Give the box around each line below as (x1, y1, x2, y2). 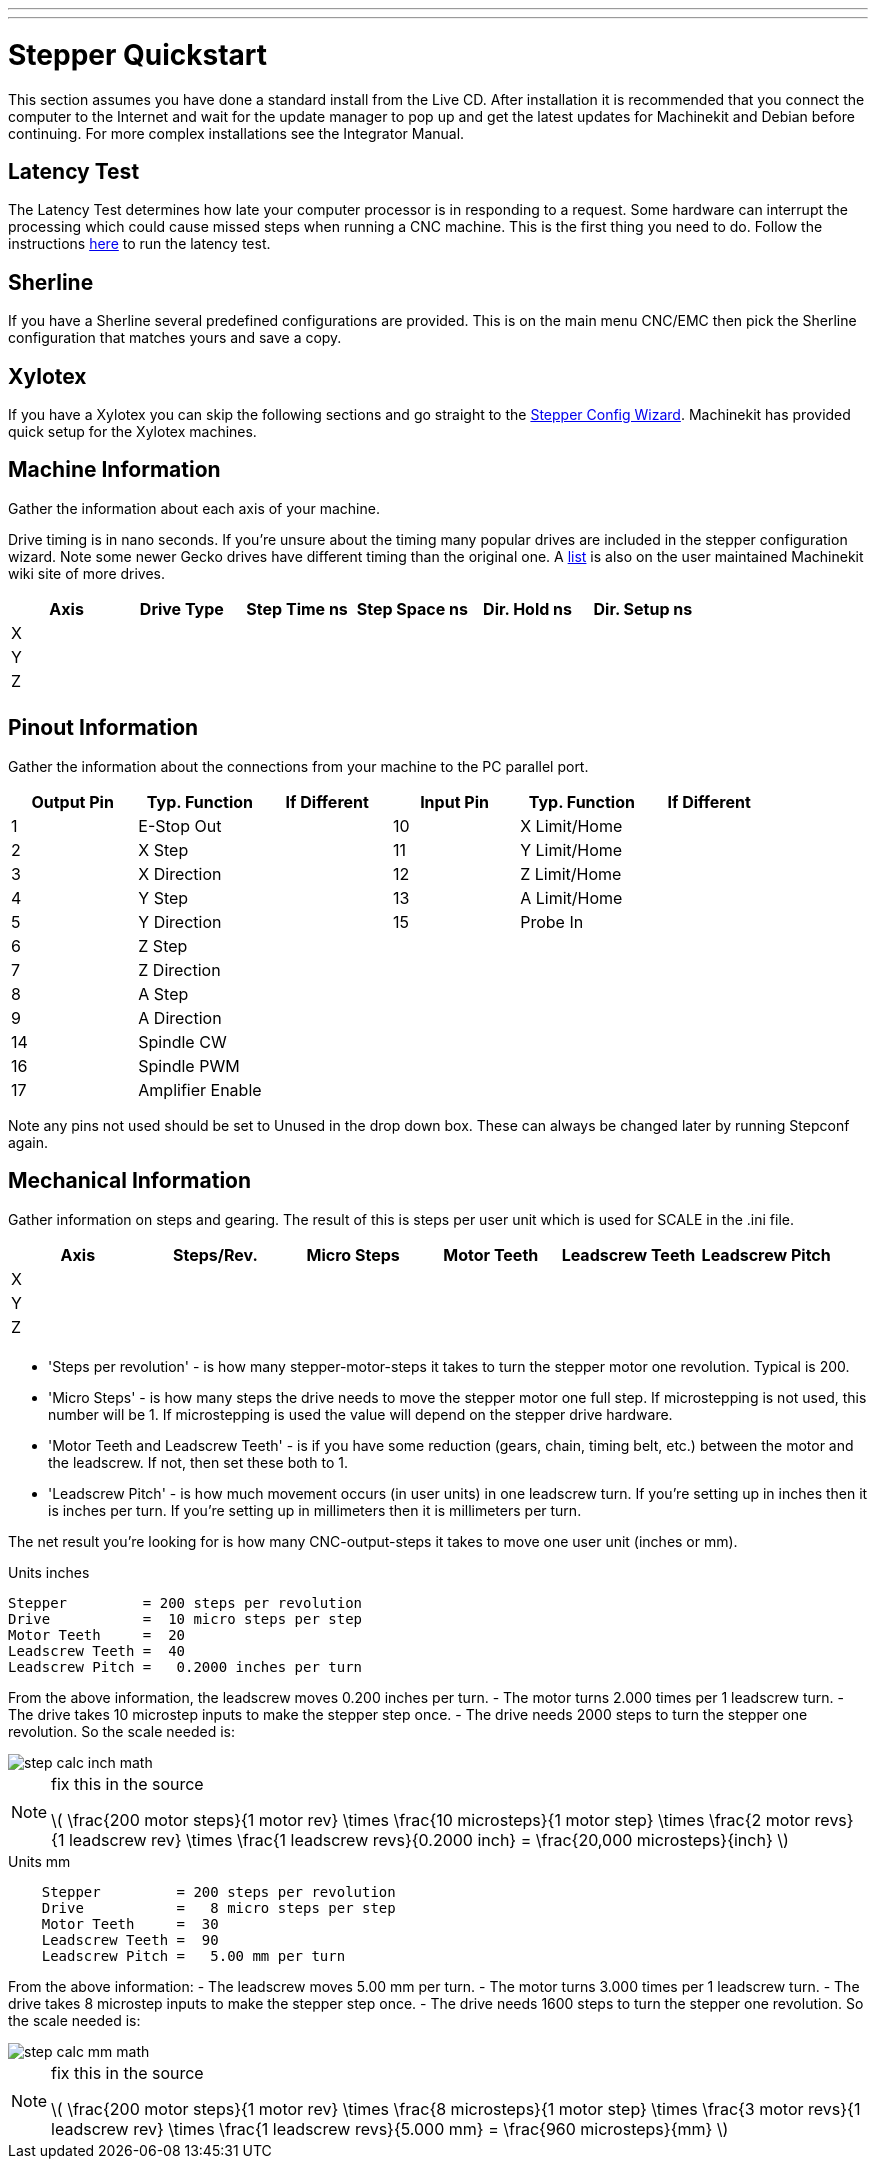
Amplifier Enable (138, 1079, 262, 1100)
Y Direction (138, 911, 222, 932)
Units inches (8, 1563, 90, 1581)
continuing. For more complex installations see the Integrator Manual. (8, 124, 465, 142)
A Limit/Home (520, 887, 623, 908)
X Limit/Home (520, 815, 623, 836)
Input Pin (420, 791, 489, 812)
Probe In (520, 911, 584, 932)
